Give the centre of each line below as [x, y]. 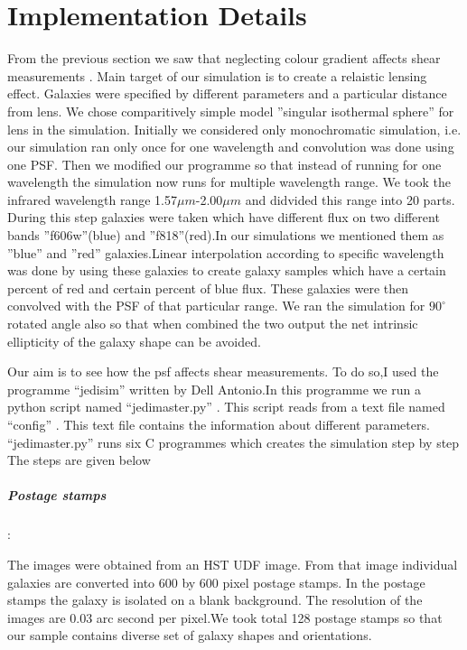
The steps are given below [79, 460]
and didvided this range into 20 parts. [350, 199]
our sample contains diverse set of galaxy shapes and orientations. [190, 635]
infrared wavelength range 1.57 [92, 199]
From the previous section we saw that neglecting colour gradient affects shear [224, 58]
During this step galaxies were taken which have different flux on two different [224, 217]
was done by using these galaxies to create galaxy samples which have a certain [227, 270]
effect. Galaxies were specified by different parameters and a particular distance [227, 93]
